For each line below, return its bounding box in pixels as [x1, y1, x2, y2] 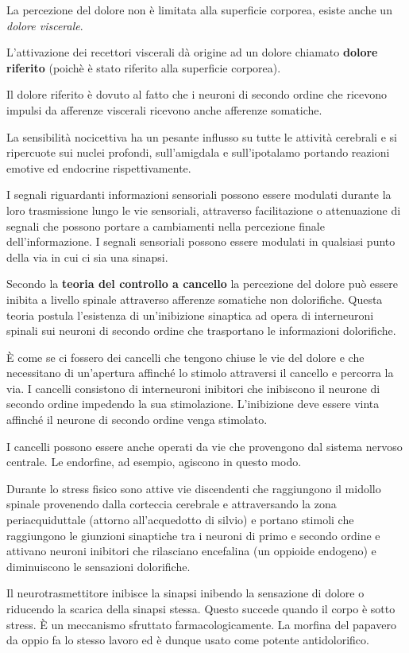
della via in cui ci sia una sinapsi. [6, 248, 168, 265]
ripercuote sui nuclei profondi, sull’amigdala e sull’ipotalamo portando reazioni [6, 144, 390, 161]
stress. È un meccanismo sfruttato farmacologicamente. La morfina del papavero [6, 616, 396, 632]
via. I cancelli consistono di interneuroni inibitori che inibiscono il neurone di [6, 379, 380, 396]
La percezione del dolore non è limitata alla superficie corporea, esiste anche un [6, 2, 392, 17]
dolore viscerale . [6, 17, 83, 33]
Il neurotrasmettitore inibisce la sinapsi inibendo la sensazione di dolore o [6, 585, 365, 601]
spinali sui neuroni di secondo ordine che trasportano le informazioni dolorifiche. [6, 322, 396, 339]
